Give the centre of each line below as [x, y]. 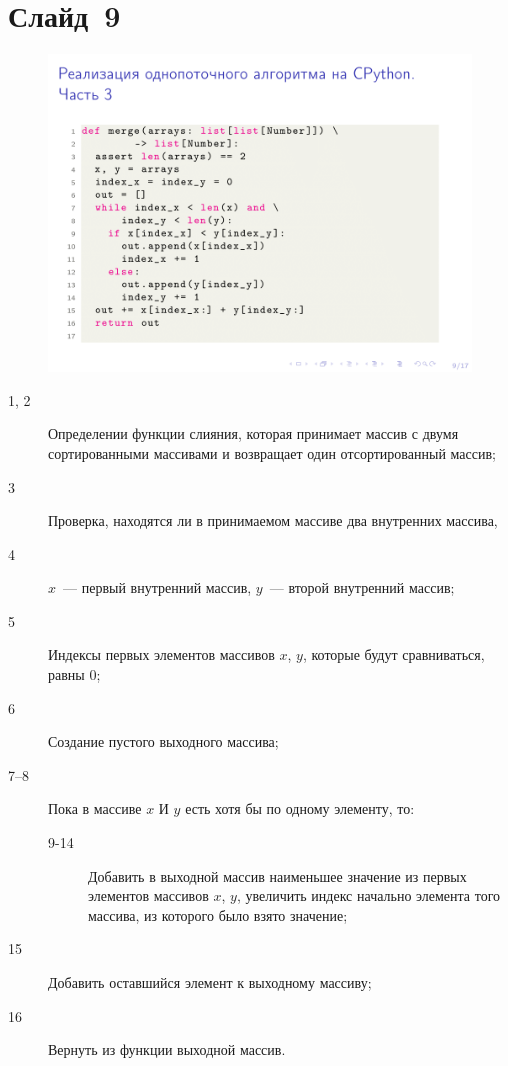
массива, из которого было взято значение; [218, 914]
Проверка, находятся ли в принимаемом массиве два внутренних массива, [273, 520]
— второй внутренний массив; [362, 587]
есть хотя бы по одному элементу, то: [300, 808]
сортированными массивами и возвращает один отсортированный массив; [272, 452]
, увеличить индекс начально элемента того [368, 895]
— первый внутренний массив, [157, 587]
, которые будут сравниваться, [393, 654]
